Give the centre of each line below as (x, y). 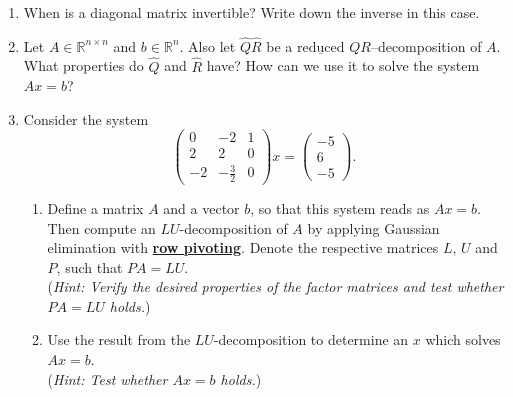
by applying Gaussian (373, 227)
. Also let (207, 45)
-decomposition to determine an (311, 339)
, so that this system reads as (340, 207)
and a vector (201, 207)
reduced (321, 47)
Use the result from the (119, 339)
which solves (463, 339)
